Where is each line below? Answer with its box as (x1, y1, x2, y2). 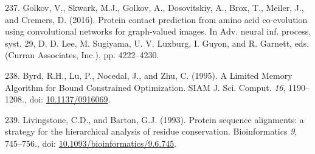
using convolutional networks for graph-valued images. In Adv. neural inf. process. (5, 25, 311, 38)
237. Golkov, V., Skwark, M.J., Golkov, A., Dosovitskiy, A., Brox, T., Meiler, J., (5, 1, 304, 13)
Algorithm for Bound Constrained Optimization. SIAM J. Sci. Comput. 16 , (5, 81, 286, 93)
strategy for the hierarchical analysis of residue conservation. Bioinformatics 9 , (5, 125, 297, 138)
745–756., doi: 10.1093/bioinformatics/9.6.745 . (5, 136, 177, 149)
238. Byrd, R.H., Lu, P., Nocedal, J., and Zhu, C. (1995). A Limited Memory (5, 69, 292, 81)
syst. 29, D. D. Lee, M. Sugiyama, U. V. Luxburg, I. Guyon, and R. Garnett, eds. (5, 36, 310, 49)
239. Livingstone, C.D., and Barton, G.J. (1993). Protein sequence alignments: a (5, 113, 304, 126)
